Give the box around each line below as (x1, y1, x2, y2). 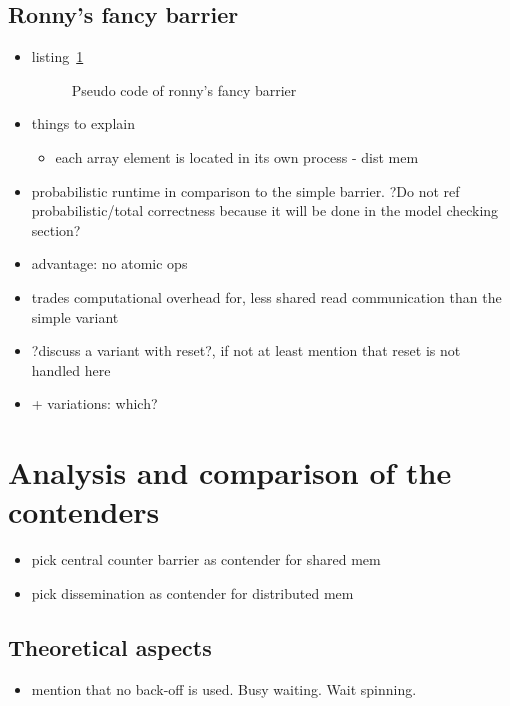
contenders (8, 491, 160, 532)
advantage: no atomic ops (31, 253, 188, 274)
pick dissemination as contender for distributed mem (31, 582, 354, 603)
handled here (31, 359, 111, 380)
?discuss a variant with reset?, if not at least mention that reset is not (31, 340, 461, 361)
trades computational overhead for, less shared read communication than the (31, 286, 502, 307)
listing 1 (31, 46, 84, 67)
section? (31, 219, 81, 240)
